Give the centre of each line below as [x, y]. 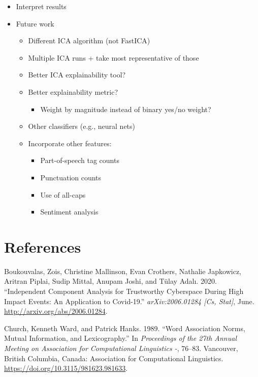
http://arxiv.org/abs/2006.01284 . [56, 311]
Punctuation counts [71, 177]
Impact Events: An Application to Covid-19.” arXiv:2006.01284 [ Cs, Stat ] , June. [129, 301]
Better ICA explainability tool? [77, 75]
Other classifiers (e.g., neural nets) [82, 126]
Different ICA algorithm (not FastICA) [89, 41]
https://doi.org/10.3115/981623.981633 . [66, 368]
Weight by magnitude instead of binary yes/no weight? [126, 109]
